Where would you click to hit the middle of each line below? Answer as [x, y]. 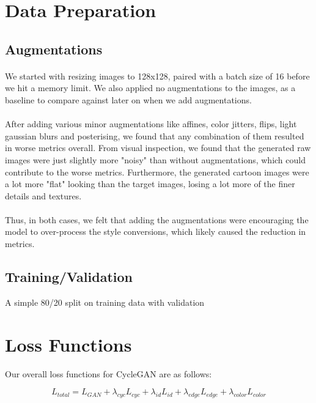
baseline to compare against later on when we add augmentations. [128, 99]
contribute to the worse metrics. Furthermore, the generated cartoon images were [157, 172]
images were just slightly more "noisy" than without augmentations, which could [155, 159]
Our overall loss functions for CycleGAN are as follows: [108, 373]
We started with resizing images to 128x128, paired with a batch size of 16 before [157, 76]
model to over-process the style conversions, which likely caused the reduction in [156, 231]
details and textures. [43, 195]
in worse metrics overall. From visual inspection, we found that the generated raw [158, 148]
